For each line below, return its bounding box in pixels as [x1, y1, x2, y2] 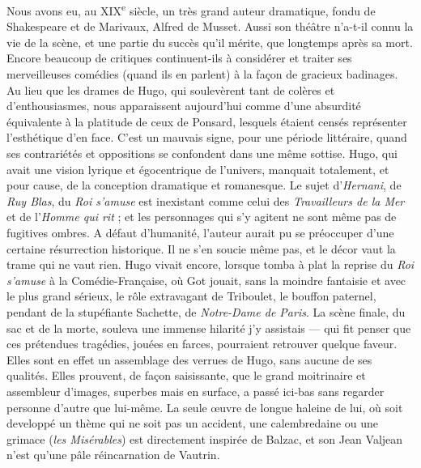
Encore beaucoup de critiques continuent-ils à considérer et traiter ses [6, 49, 352, 66]
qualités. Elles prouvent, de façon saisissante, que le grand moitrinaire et [6, 367, 366, 384]
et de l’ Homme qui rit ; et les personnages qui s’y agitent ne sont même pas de [6, 208, 397, 225]
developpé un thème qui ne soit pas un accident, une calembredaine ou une [6, 415, 379, 432]
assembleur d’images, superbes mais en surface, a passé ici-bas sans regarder [6, 382, 385, 399]
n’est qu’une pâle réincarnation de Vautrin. [6, 446, 220, 463]
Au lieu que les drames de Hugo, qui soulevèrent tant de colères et [6, 81, 335, 98]
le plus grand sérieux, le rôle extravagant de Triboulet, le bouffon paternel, [6, 287, 376, 304]
